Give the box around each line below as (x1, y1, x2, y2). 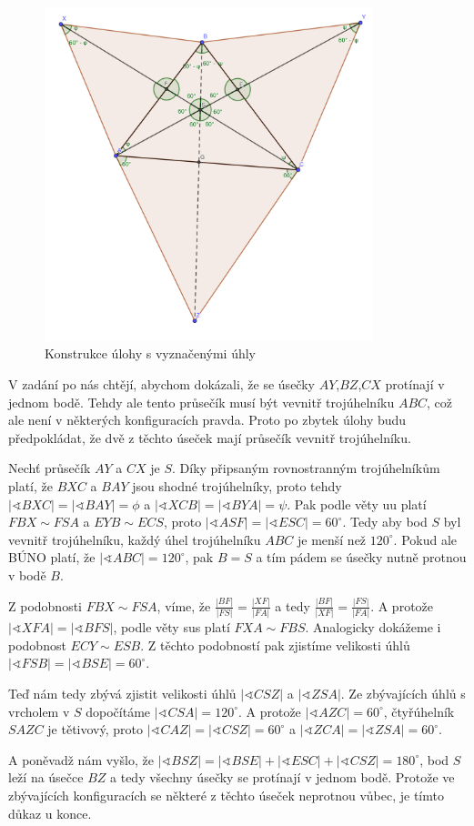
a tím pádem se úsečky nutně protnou (256, 548, 467, 567)
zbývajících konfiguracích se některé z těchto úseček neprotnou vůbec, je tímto (8, 785, 444, 804)
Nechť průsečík (8, 458, 91, 478)
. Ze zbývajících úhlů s (340, 683, 466, 702)
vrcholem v (8, 701, 70, 720)
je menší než (297, 529, 367, 549)
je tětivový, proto (47, 720, 143, 739)
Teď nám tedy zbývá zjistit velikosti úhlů (8, 683, 237, 702)
